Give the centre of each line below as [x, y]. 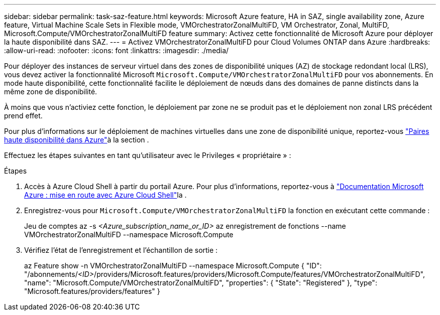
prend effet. [23, 116]
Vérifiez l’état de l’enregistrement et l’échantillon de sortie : [121, 250]
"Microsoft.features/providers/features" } [92, 291]
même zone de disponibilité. [51, 92]
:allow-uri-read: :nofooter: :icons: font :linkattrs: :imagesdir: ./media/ [117, 50]
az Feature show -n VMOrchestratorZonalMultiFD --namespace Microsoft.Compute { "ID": [173, 266]
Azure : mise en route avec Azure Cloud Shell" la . [105, 195]
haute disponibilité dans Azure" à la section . [77, 140]
